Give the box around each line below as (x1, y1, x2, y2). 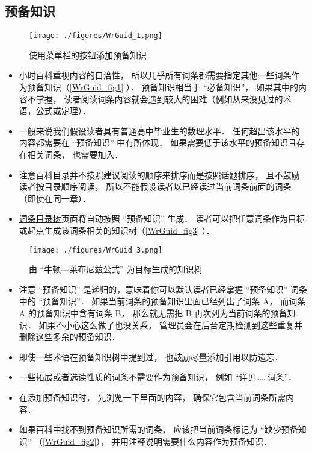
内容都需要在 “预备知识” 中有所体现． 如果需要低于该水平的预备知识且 (19, 136, 296, 149)
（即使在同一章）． (19, 192, 91, 204)
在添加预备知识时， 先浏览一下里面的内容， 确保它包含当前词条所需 (19, 391, 286, 403)
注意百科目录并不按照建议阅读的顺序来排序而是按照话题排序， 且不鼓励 (19, 168, 300, 181)
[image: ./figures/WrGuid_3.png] (29, 245, 162, 254)
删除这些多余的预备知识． (19, 330, 120, 343)
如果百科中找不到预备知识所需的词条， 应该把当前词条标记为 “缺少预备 (19, 423, 298, 436)
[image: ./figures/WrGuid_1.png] (29, 31, 162, 40)
